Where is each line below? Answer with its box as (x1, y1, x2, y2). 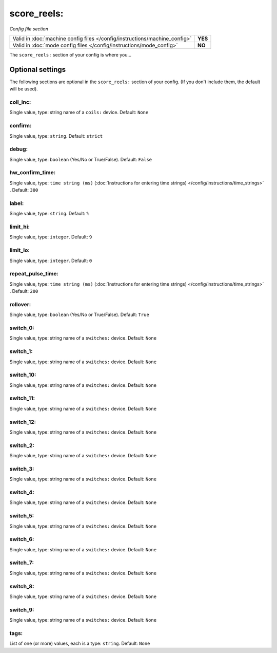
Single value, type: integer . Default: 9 (9, 234, 92, 240)
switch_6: (9, 536, 34, 543)
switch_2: (9, 442, 34, 449)
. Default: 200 (9, 288, 38, 294)
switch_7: (9, 559, 34, 566)
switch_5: (9, 512, 34, 519)
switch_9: (9, 606, 34, 613)
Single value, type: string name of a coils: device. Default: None (9, 109, 149, 116)
